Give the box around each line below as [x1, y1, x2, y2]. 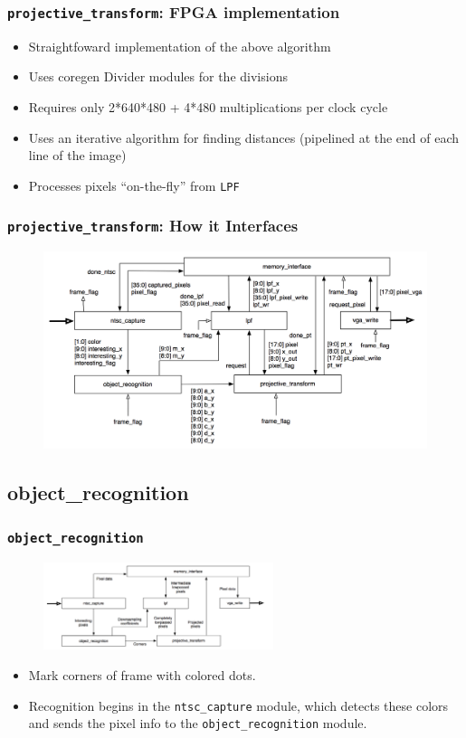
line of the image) [28, 146, 127, 165]
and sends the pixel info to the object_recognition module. [28, 714, 367, 733]
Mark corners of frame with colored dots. [28, 665, 256, 684]
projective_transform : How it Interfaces [7, 214, 299, 237]
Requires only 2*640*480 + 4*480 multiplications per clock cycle [28, 97, 388, 116]
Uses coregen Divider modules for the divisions [28, 67, 288, 86]
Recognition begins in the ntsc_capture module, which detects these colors [28, 695, 449, 714]
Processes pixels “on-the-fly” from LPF [28, 175, 240, 194]
